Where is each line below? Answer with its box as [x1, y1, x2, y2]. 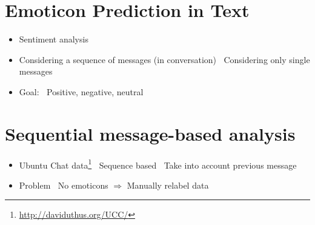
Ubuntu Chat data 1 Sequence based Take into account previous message [19, 156, 297, 171]
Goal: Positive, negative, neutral [19, 85, 144, 98]
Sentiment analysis [19, 33, 88, 45]
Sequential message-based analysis [5, 121, 296, 146]
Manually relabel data [127, 178, 209, 191]
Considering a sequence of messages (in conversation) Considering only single [19, 53, 310, 65]
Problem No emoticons [19, 178, 108, 191]
